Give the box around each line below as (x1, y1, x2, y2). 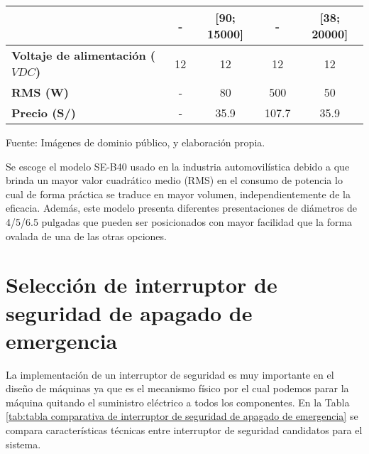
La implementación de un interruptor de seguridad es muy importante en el (6, 367, 334, 382)
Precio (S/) (11, 104, 76, 121)
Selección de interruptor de (6, 270, 277, 299)
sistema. (6, 436, 41, 451)
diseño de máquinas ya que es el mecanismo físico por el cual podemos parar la (6, 381, 349, 396)
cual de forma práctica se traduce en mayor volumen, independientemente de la (6, 186, 351, 201)
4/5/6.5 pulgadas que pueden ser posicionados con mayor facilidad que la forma (6, 214, 353, 229)
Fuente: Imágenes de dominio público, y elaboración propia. (6, 135, 265, 149)
